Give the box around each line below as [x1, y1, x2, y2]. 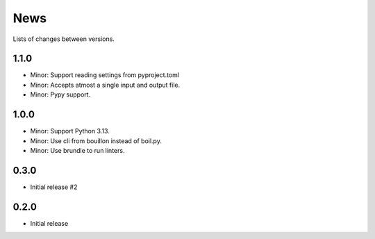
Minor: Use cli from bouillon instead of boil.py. [30, 136, 162, 145]
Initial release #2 [30, 183, 78, 191]
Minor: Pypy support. [30, 90, 91, 99]
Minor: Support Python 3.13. [30, 127, 110, 135]
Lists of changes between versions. [12, 35, 115, 43]
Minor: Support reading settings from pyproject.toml [30, 71, 180, 79]
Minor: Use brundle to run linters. [30, 146, 125, 154]
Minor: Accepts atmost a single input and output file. [30, 81, 181, 89]
